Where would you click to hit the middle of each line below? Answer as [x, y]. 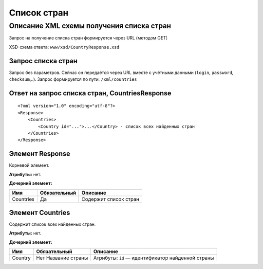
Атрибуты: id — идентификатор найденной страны [154, 258]
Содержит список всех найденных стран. [52, 224]
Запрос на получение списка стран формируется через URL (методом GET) [88, 38]
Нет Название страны [62, 258]
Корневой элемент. [29, 165]
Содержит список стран [111, 199]
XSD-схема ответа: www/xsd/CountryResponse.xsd [64, 47]
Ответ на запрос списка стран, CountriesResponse [90, 93]
